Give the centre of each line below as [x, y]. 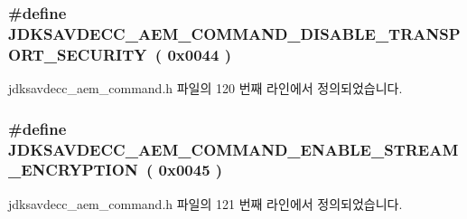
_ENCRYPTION [73, 170]
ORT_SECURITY [78, 54]
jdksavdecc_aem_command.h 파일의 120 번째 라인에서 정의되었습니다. [205, 88]
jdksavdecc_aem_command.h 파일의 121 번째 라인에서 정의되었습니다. [205, 203]
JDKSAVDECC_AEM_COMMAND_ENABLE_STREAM [233, 149]
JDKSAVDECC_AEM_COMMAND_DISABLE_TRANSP [234, 33]
